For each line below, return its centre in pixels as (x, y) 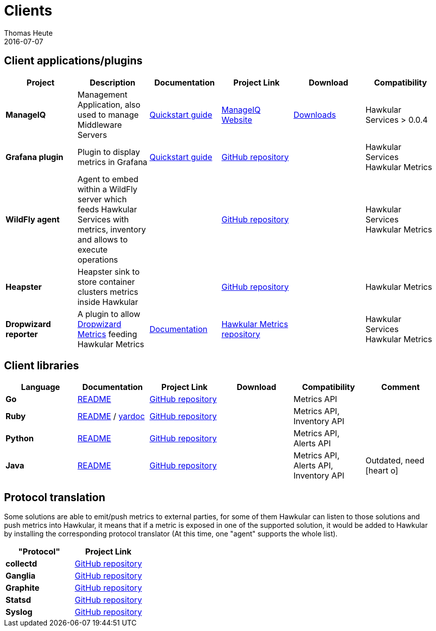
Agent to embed (108, 179)
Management (102, 94)
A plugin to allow (109, 314)
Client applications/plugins (74, 61)
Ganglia (21, 576)
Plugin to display (108, 152)
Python (20, 439)
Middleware (99, 125)
